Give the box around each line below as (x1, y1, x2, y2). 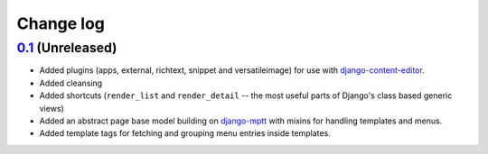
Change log (16, 14, 106, 33)
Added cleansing (39, 77, 103, 88)
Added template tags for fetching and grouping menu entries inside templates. (39, 128, 332, 139)
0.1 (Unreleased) (16, 40, 117, 56)
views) (39, 103, 65, 113)
